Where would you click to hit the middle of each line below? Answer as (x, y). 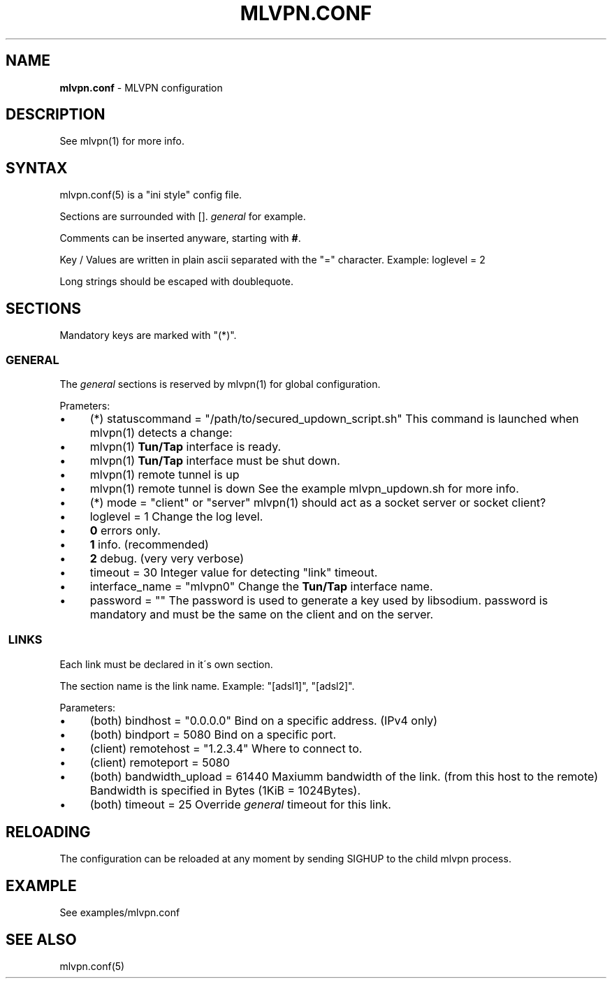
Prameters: (85, 405)
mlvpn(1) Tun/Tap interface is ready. (185, 446)
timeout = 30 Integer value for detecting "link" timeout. (234, 572)
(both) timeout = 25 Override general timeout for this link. (240, 804)
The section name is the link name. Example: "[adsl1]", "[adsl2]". (207, 686)
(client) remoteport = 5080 (160, 762)
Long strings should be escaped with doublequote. (177, 282)
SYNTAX (37, 168)
